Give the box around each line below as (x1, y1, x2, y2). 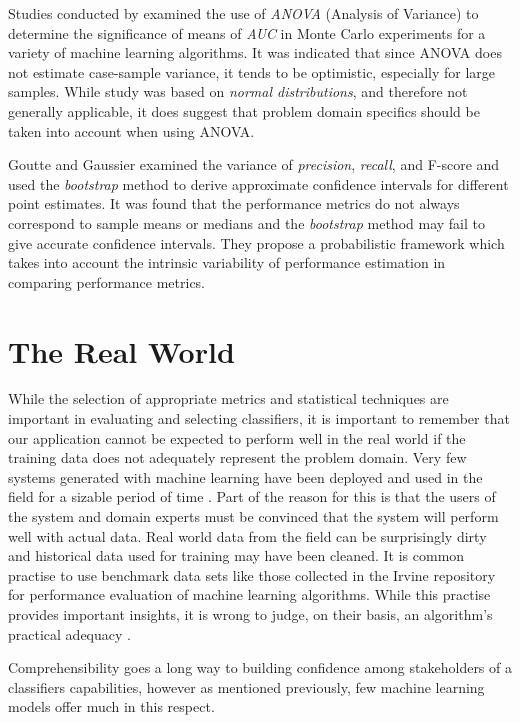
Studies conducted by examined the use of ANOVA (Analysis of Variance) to (8, 3, 479, 23)
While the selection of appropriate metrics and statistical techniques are (8, 388, 449, 409)
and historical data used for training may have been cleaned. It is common (8, 545, 465, 566)
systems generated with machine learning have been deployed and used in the (8, 466, 483, 487)
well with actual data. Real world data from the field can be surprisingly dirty (8, 525, 487, 546)
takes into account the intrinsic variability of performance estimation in (8, 252, 446, 273)
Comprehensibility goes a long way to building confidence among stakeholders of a (8, 657, 512, 678)
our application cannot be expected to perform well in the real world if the (8, 427, 466, 448)
